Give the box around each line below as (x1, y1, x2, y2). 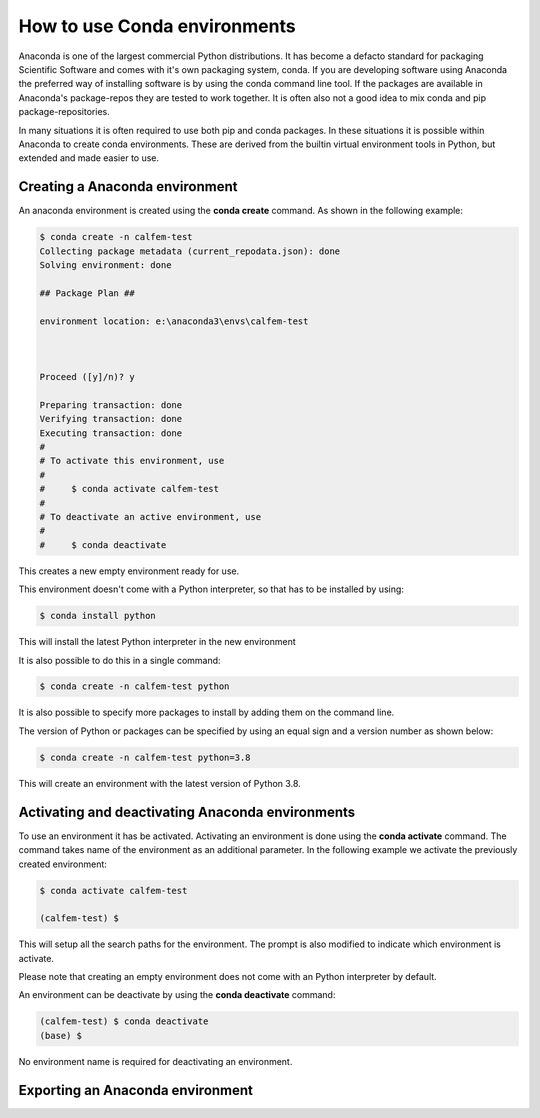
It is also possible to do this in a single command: (18, 654, 221, 666)
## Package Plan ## (39, 287, 135, 299)
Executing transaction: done (39, 427, 183, 439)
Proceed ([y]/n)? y (39, 371, 135, 383)
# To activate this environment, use (39, 455, 225, 467)
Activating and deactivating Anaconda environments (18, 803, 356, 820)
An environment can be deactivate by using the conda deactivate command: (18, 989, 336, 1001)
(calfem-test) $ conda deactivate (39, 1016, 209, 1027)
